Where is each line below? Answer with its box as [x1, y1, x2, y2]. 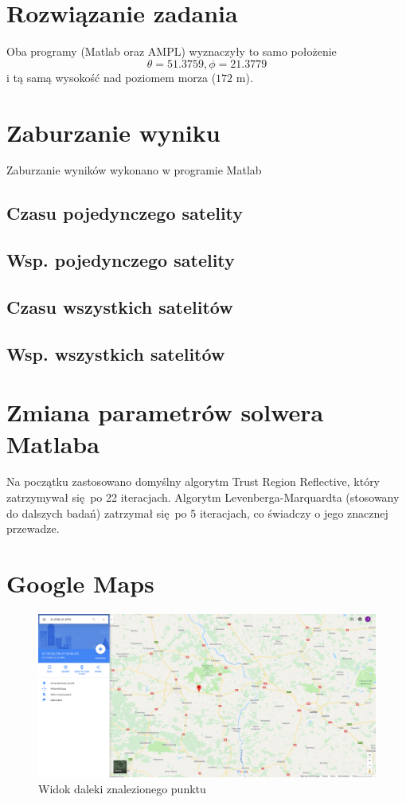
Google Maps [6, 567, 154, 600]
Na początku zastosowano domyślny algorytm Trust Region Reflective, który [6, 473, 381, 490]
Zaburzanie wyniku [6, 115, 221, 148]
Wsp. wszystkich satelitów [6, 341, 225, 366]
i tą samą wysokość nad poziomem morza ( [6, 68, 217, 85]
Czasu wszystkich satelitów [6, 294, 233, 319]
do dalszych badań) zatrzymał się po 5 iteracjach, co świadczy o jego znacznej [6, 504, 388, 521]
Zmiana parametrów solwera [6, 396, 324, 428]
